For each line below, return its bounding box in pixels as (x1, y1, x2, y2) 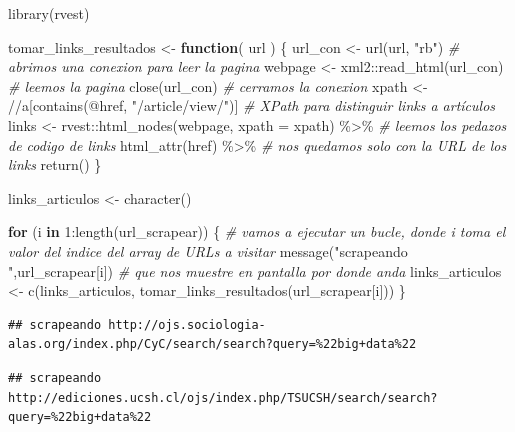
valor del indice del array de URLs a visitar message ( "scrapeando (8, 240, 408, 261)
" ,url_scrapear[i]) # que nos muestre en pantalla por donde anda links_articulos (8, 260, 502, 281)
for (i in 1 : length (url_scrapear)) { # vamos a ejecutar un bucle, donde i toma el (8, 221, 506, 242)
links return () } (8, 154, 102, 175)
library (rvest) (8, 3, 90, 23)
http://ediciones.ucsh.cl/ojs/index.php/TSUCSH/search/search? (8, 390, 438, 405)
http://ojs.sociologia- (108, 317, 266, 332)
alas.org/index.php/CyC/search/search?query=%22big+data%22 (8, 337, 417, 352)
